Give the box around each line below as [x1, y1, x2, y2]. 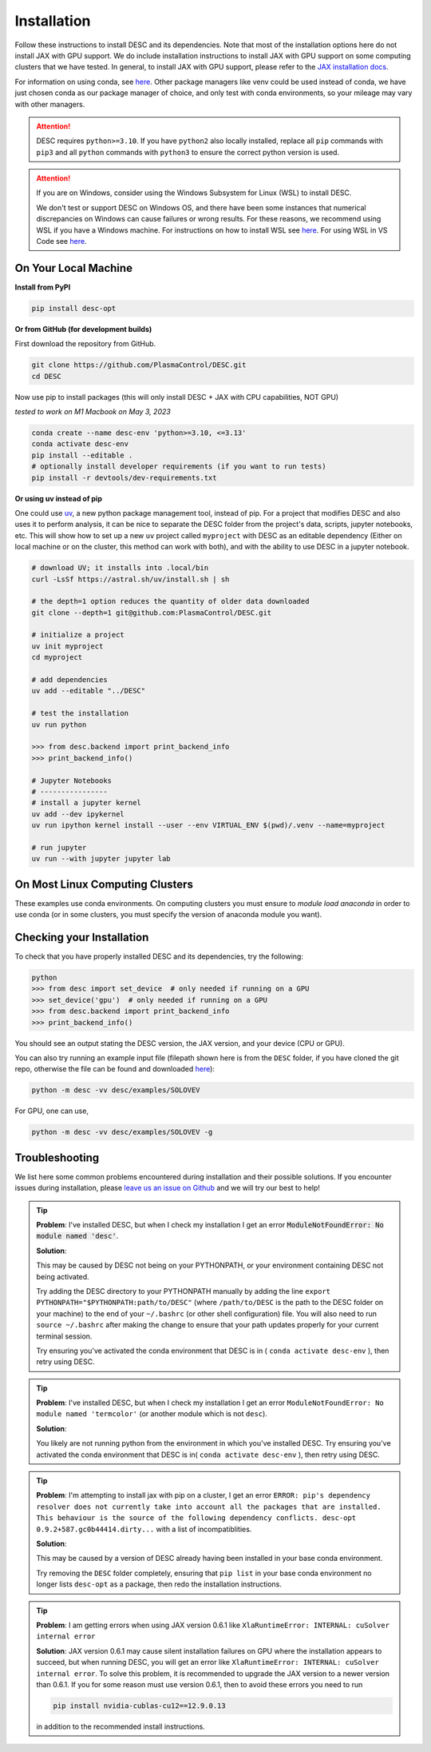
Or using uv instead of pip [14, 493, 103, 503]
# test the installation [31, 708, 129, 718]
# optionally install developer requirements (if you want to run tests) [31, 462, 326, 471]
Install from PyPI [14, 282, 71, 292]
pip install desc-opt [31, 304, 117, 313]
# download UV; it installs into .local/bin [31, 564, 209, 573]
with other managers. [14, 99, 85, 109]
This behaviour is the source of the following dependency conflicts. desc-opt [36, 1514, 357, 1523]
